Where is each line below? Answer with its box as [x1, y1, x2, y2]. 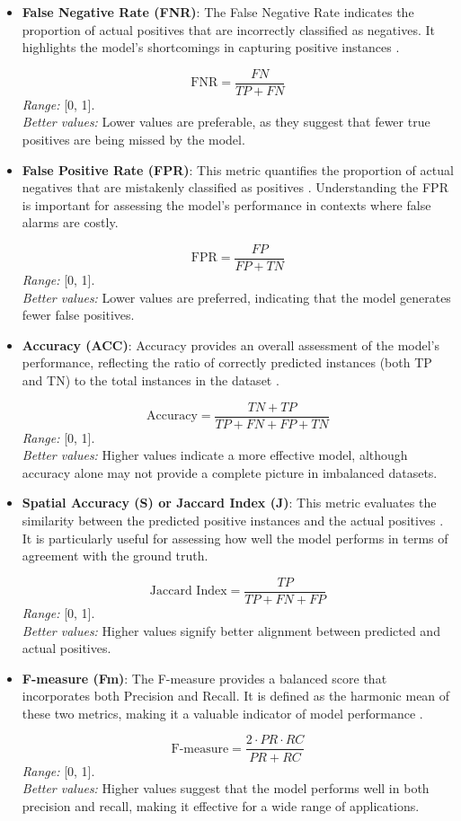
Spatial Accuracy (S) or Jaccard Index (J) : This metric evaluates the [22, 493, 437, 512]
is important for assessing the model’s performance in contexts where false [22, 195, 431, 214]
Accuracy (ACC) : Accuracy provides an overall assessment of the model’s [22, 335, 439, 354]
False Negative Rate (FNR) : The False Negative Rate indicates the [22, 3, 414, 21]
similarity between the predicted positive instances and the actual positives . [22, 511, 444, 530]
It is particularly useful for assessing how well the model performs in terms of [22, 528, 448, 547]
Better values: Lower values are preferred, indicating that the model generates [22, 287, 451, 306]
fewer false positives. [22, 305, 135, 324]
